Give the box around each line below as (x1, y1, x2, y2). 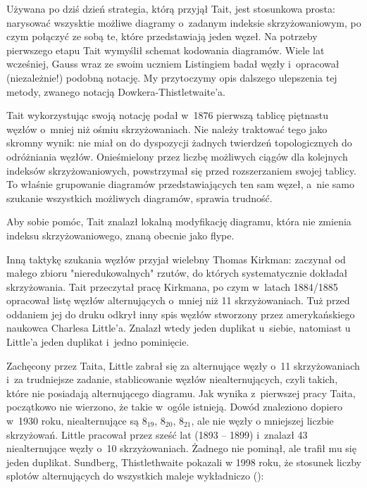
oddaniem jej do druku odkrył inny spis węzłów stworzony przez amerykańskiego (6, 306, 355, 321)
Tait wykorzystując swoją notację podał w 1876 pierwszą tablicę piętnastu (6, 108, 328, 123)
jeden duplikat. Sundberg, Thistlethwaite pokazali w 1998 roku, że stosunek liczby (6, 454, 361, 469)
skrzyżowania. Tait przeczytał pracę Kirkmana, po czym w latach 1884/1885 (6, 279, 338, 294)
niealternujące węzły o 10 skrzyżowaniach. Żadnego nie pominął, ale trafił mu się (6, 441, 356, 456)
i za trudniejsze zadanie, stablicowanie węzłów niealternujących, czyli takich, (6, 372, 338, 387)
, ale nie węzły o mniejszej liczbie (191, 413, 334, 428)
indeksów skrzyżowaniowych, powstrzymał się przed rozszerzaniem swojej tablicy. (6, 163, 356, 177)
